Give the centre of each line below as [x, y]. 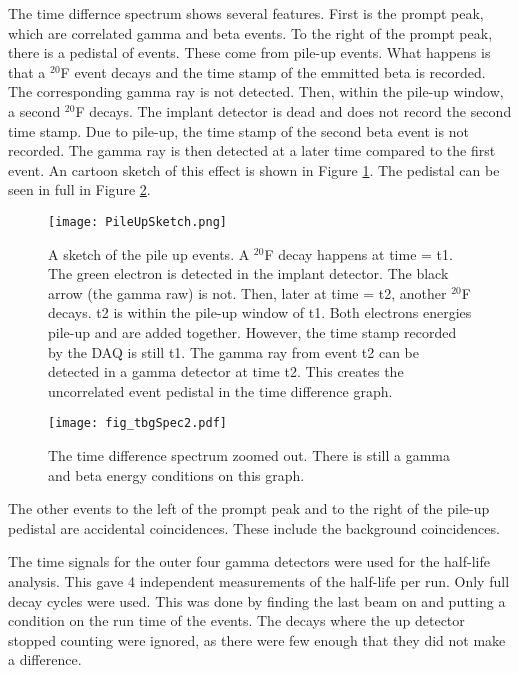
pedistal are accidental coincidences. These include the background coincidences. [254, 527]
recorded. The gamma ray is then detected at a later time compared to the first [252, 150]
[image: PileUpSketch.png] [137, 221]
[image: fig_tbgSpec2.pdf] [137, 423]
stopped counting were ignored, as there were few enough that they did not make [257, 639]
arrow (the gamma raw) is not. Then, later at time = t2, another [247, 292]
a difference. [45, 659]
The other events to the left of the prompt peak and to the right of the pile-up [249, 508]
